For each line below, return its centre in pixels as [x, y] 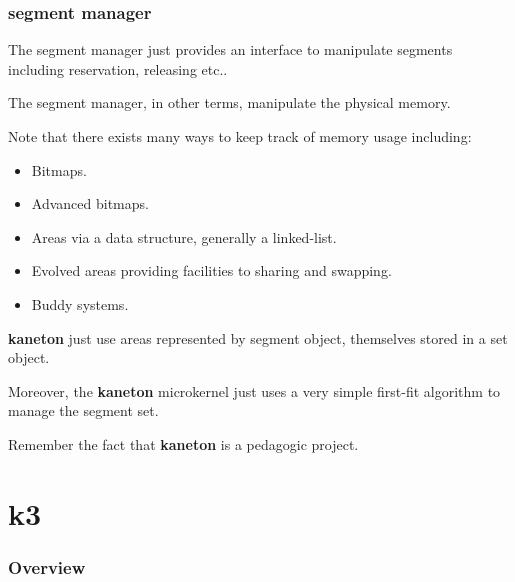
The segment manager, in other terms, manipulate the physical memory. [229, 102]
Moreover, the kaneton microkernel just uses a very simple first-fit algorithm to [254, 390]
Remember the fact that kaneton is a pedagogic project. [183, 443]
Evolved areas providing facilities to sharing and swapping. [211, 270]
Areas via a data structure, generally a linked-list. [184, 236]
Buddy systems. [80, 303]
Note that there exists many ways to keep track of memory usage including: [240, 136]
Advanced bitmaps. [90, 203]
